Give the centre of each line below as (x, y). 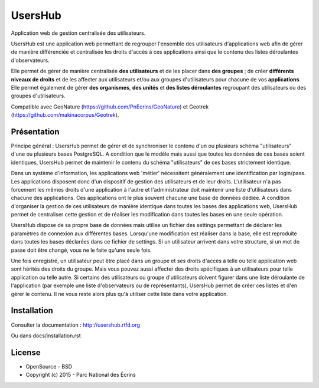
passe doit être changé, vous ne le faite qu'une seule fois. (81, 250)
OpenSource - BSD (49, 366)
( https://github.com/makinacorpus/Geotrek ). (65, 115)
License (26, 352)
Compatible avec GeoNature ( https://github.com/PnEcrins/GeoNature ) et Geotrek (110, 107)
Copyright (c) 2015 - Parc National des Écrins (81, 375)
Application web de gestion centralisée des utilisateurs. (78, 33)
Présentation (35, 132)
